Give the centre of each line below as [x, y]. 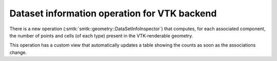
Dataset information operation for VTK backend [113, 13]
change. [18, 52]
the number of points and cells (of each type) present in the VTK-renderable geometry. [101, 35]
